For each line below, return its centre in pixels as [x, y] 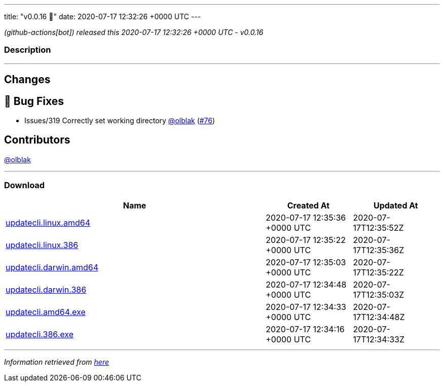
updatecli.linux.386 [42, 245]
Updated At [396, 205]
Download [25, 185]
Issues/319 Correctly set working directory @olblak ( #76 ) [120, 121]
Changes [27, 80]
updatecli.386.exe [40, 334]
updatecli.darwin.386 [46, 289]
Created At [308, 205]
